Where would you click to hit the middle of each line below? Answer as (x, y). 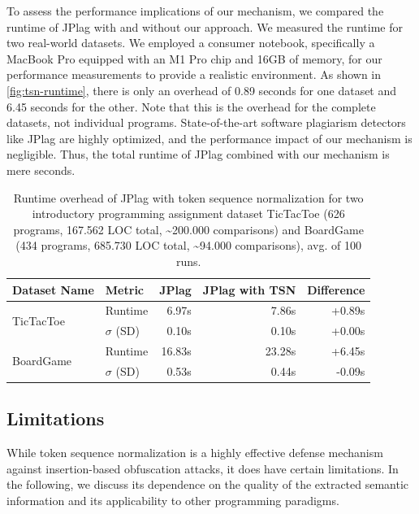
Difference (336, 289)
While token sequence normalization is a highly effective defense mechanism (195, 453)
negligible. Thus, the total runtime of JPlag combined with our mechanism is (198, 154)
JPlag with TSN (249, 289)
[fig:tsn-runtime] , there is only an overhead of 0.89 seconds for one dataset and (202, 90)
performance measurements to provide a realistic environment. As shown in (194, 74)
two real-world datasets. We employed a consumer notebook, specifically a (191, 43)
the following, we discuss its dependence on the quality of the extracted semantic (208, 484)
